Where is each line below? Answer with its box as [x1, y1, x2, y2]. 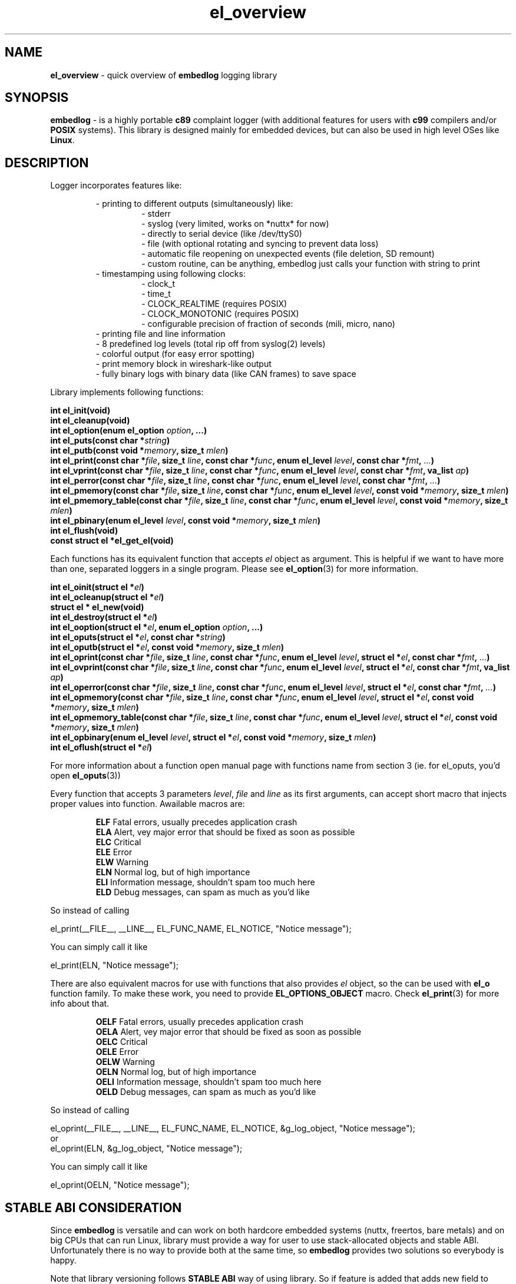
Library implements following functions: [50, 387, 204, 398]
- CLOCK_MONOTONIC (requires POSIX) [141, 309, 299, 319]
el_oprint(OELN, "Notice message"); [50, 1180, 190, 1190]
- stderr [141, 209, 171, 219]
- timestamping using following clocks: [95, 269, 246, 279]
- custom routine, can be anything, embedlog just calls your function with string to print [141, 259, 481, 269]
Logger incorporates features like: [50, 180, 182, 191]
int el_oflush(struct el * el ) [50, 742, 152, 753]
